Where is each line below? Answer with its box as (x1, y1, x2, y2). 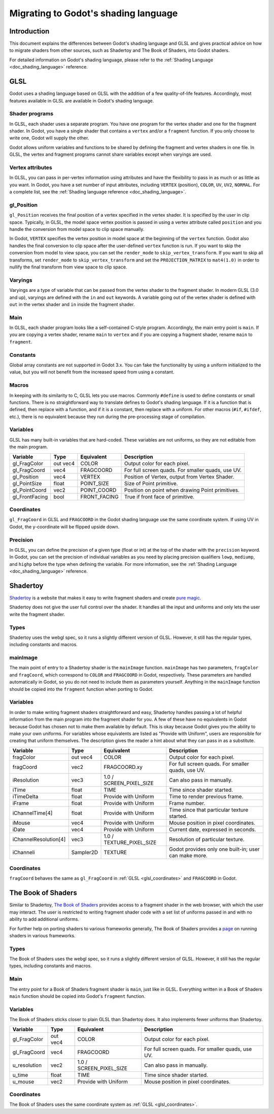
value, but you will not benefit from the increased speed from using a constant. (9, 369, 175, 375)
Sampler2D (71, 849, 98, 856)
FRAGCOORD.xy (104, 763, 143, 770)
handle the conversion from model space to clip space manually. (9, 226, 145, 232)
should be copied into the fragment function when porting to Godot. (9, 686, 154, 692)
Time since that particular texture (169, 806, 249, 813)
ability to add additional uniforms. (9, 916, 80, 922)
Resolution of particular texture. (169, 835, 245, 842)
